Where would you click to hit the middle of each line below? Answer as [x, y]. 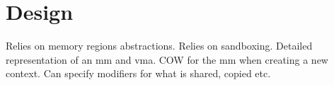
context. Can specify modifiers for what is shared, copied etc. [138, 73]
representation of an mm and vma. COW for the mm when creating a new [167, 59]
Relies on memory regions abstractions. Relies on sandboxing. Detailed [159, 46]
